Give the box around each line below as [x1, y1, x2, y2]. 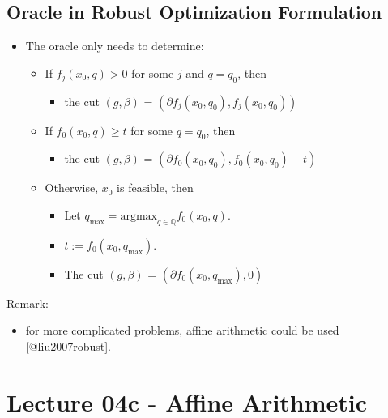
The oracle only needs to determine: [25, 37, 204, 54]
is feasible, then [117, 179, 194, 196]
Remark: [6, 294, 49, 311]
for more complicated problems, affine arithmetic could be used [25, 322, 339, 339]
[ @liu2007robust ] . [25, 337, 111, 354]
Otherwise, [45, 179, 99, 196]
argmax [120, 210, 157, 222]
